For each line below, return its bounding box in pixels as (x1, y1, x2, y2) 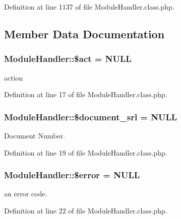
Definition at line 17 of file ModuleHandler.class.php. (4, 89, 167, 100)
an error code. (4, 188, 47, 199)
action (4, 72, 23, 83)
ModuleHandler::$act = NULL (4, 52, 132, 65)
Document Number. (4, 130, 65, 140)
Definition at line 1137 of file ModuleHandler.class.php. (4, 2, 174, 12)
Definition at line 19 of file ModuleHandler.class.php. (4, 147, 167, 158)
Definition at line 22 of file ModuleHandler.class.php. (4, 205, 167, 215)
